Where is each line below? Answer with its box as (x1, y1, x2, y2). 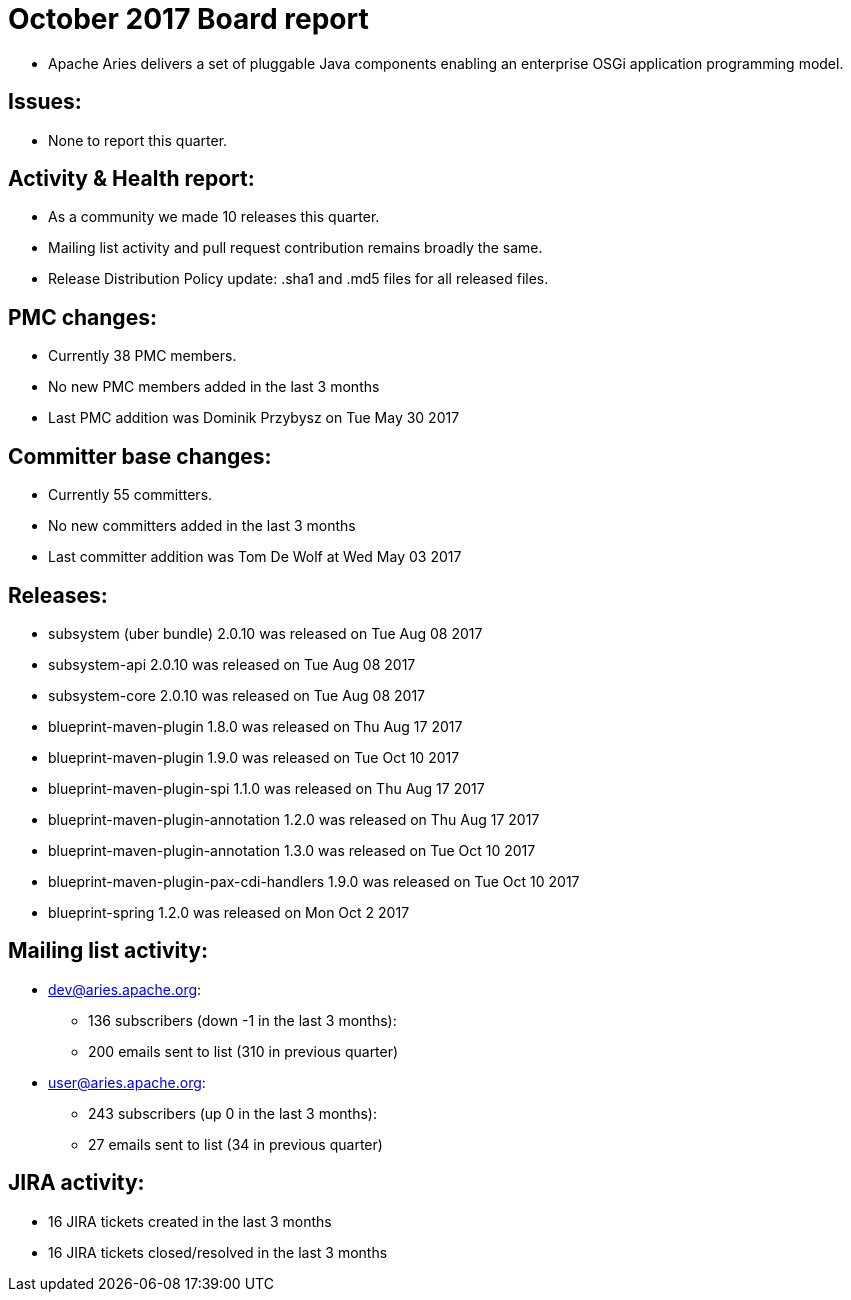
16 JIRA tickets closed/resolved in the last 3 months (48, 1243, 388, 1261)
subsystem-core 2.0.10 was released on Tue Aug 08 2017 (48, 686, 426, 704)
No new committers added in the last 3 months (48, 517, 356, 535)
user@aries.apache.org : (48, 1073, 206, 1091)
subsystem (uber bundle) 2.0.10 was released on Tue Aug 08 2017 (48, 624, 483, 642)
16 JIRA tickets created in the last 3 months (48, 1212, 332, 1230)
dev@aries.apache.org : (48, 980, 202, 998)
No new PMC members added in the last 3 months (48, 378, 380, 396)
